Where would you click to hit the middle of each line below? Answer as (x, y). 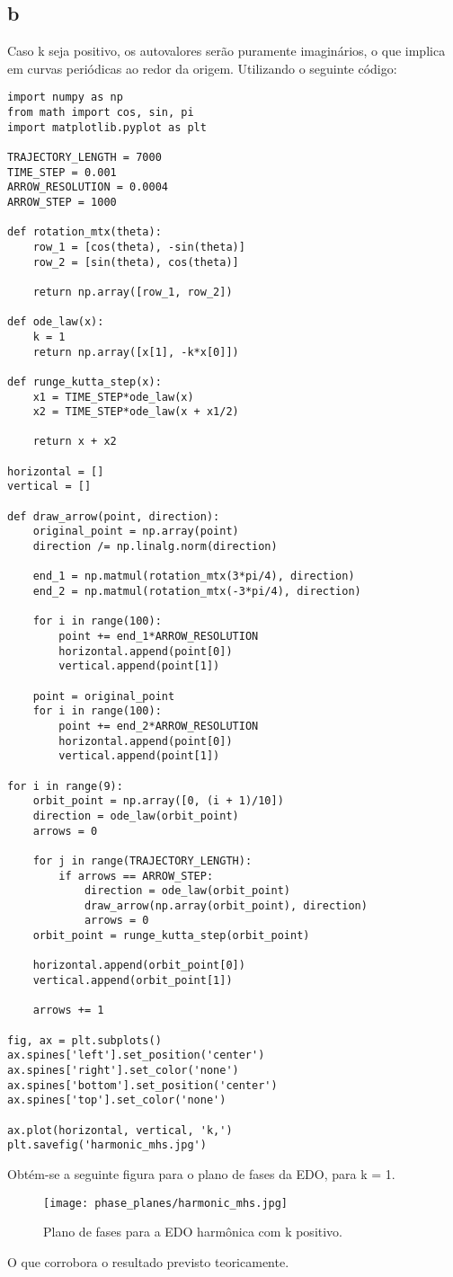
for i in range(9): (65, 786)
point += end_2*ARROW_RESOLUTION (159, 726)
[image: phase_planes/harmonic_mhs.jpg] (166, 1203)
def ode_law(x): (56, 322)
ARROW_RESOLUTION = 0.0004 (88, 187)
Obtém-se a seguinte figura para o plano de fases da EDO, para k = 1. (201, 1173)
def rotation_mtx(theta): (84, 232)
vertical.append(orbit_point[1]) (133, 981)
